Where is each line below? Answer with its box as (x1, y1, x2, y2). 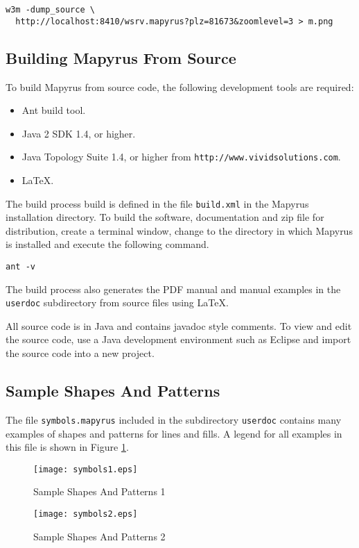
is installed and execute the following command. (6, 237, 209, 251)
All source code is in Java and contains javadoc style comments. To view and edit (6, 318, 352, 333)
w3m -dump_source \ (6, 5, 95, 15)
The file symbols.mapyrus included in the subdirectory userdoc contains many (6, 412, 342, 426)
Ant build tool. (21, 103, 86, 117)
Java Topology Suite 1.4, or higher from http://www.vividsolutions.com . (21, 149, 341, 164)
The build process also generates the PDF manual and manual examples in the (6, 281, 341, 296)
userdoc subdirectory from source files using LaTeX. (6, 295, 229, 310)
